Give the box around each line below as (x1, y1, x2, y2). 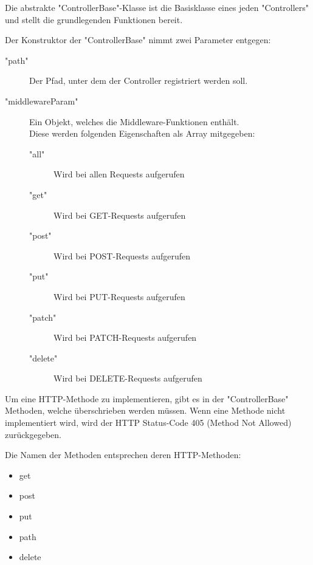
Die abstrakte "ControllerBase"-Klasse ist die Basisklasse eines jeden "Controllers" (5, 1, 309, 13)
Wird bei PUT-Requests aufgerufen (53, 290, 185, 303)
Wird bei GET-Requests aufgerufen (53, 208, 186, 221)
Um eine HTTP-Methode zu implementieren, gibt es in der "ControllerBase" (5, 392, 289, 405)
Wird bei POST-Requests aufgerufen (53, 249, 191, 262)
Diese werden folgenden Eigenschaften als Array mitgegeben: (29, 127, 255, 140)
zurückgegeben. (5, 428, 61, 440)
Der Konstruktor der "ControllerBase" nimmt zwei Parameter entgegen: (5, 33, 271, 46)
